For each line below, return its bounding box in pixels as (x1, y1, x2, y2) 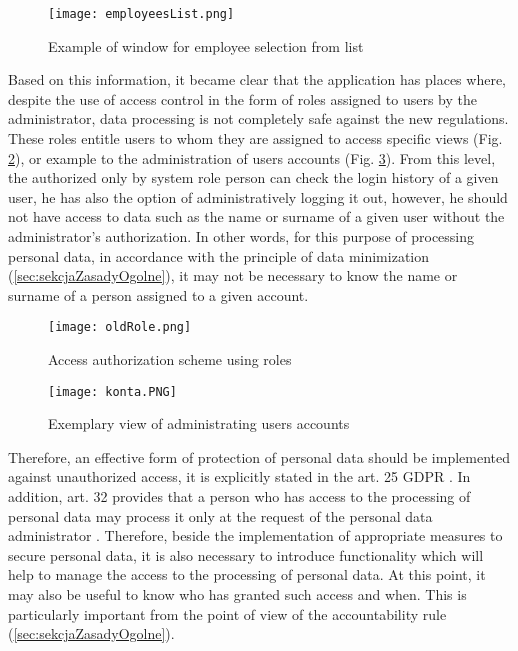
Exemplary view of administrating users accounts (48, 413, 350, 434)
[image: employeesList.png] (48, 7, 235, 21)
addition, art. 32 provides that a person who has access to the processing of (8, 486, 471, 507)
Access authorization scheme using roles (48, 349, 292, 370)
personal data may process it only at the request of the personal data (8, 505, 433, 526)
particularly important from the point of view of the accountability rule (8, 603, 447, 624)
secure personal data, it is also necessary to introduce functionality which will (8, 544, 484, 565)
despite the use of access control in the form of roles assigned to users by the (8, 88, 477, 109)
